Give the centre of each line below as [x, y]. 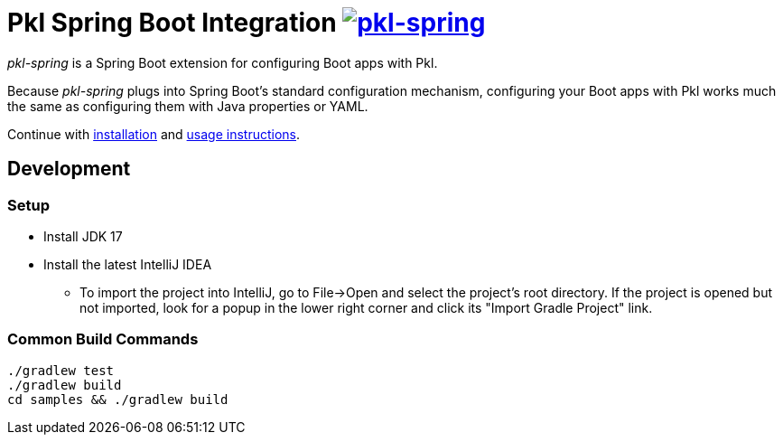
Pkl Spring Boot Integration [172, 23]
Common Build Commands [103, 339]
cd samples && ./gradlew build [118, 399]
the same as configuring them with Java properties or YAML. [188, 106]
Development [69, 169]
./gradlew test [61, 370]
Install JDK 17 [83, 236]
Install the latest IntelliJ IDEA [128, 264]
